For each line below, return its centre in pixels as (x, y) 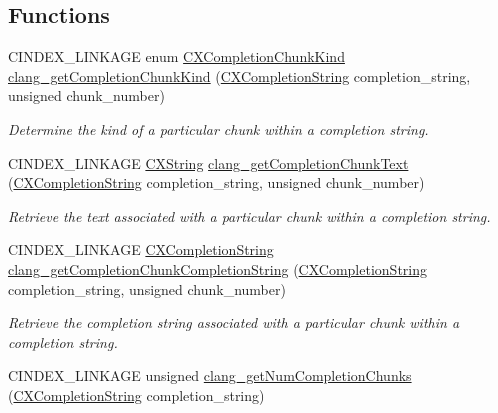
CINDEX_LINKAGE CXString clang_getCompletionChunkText (208, 162)
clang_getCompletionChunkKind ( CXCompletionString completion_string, (239, 75)
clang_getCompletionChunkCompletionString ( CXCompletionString (217, 268)
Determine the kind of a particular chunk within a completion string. (218, 128)
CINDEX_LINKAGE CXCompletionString (141, 249)
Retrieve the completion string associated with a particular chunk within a (234, 322)
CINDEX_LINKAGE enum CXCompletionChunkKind (176, 56)
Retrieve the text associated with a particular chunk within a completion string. (249, 215)
